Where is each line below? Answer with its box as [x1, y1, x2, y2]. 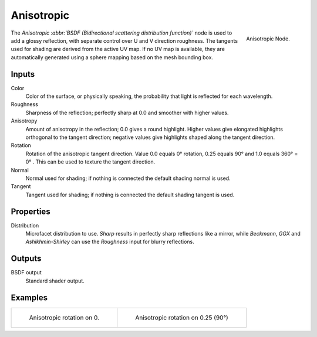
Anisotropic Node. [246, 35, 290, 42]
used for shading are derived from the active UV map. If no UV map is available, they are [11, 46, 225, 53]
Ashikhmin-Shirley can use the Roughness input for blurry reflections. [25, 238, 194, 246]
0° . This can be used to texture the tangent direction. [25, 158, 156, 165]
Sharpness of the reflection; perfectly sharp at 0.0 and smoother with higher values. [25, 109, 229, 116]
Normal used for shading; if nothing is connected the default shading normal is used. [25, 175, 231, 182]
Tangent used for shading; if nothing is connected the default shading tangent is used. [25, 191, 235, 198]
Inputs [11, 69, 35, 79]
